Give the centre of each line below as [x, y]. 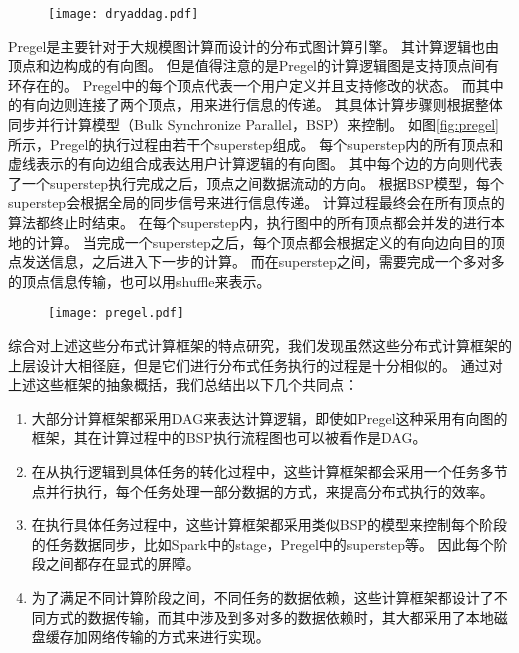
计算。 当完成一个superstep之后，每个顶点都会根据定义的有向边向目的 [263, 241]
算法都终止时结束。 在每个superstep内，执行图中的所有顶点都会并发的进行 [249, 222]
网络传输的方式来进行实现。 [178, 636]
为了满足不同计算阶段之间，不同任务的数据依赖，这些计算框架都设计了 [262, 596]
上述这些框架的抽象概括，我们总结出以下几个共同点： [183, 384]
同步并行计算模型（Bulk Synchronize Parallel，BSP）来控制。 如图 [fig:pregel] [253, 124]
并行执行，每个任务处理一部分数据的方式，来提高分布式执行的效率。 [269, 490]
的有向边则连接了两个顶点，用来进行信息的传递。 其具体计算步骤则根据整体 [255, 104]
